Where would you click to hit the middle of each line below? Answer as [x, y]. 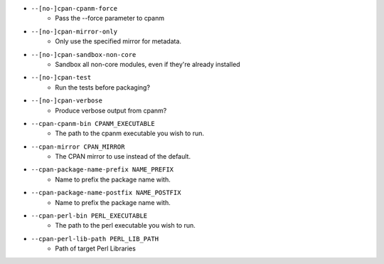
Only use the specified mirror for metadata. [118, 41]
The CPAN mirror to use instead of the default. [123, 157]
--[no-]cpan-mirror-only [74, 31]
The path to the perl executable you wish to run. [125, 226]
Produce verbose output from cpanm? [111, 110]
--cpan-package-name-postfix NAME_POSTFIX [106, 193]
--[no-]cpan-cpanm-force [74, 8]
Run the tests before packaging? [103, 87]
